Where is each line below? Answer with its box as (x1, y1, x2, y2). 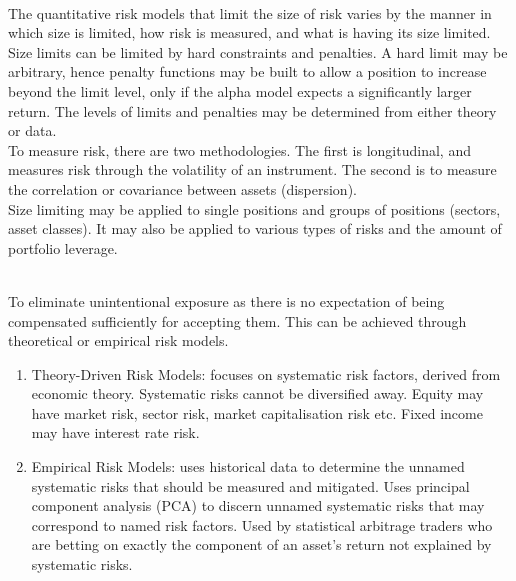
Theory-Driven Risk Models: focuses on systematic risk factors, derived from (31, 363, 501, 384)
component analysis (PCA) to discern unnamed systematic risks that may (31, 495, 485, 516)
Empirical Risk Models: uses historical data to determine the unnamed (31, 456, 465, 477)
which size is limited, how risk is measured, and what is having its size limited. (8, 22, 491, 43)
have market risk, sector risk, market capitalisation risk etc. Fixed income (31, 402, 483, 423)
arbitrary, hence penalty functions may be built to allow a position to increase (8, 61, 487, 82)
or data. (8, 120, 57, 141)
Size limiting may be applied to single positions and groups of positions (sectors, (8, 198, 501, 219)
